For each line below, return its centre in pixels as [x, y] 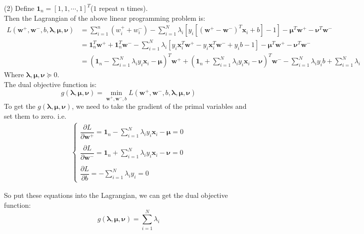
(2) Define [19, 8]
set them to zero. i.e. [35, 116]
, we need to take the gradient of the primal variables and [159, 106]
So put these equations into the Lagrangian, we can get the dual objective [116, 195]
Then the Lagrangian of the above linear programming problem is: [105, 18]
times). [137, 8]
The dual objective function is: [50, 84]
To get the [20, 106]
